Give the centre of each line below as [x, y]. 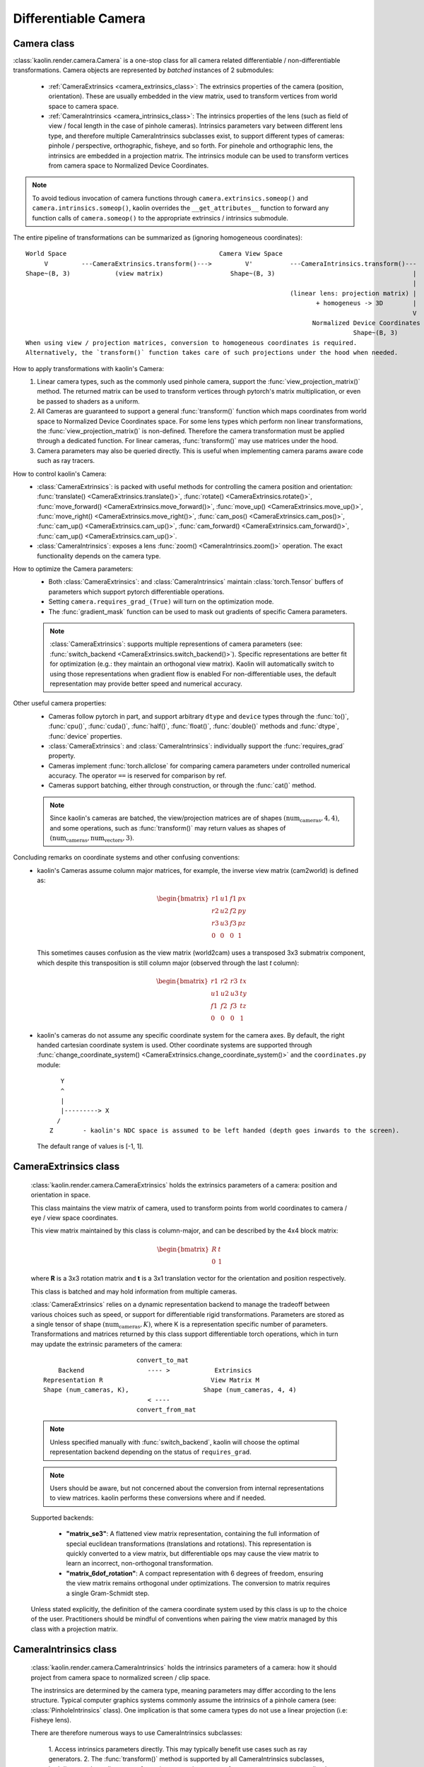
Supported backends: [62, 1517]
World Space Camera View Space [154, 254]
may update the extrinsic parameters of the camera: [107, 1344]
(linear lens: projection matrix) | [353, 293]
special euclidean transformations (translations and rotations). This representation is [189, 1544]
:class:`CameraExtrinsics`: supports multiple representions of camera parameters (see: [176, 644]
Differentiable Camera [79, 18]
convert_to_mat [162, 1360]
